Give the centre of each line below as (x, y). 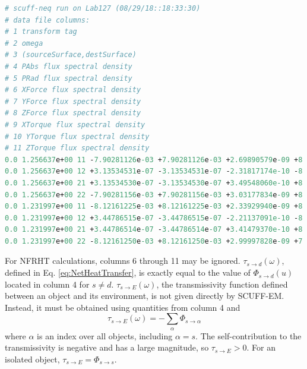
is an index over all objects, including (105, 335)
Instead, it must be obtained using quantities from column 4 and (123, 307)
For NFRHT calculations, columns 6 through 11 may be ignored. (123, 261)
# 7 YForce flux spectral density (73, 101)
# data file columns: (48, 20)
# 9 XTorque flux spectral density (75, 124)
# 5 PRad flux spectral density (69, 78)
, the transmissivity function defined (222, 284)
